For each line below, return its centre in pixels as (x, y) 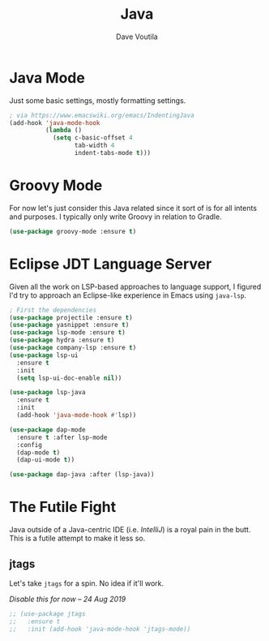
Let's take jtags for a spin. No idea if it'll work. (87, 583)
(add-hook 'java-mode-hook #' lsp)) (77, 415)
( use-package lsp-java (47, 393)
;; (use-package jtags (47, 613)
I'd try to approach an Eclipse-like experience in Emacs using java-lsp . (128, 295)
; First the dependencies (53, 310)
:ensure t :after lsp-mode (62, 437)
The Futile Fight (63, 507)
